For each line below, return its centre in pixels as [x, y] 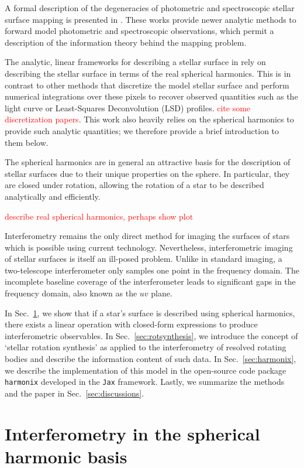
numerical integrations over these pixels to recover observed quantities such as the [151, 96]
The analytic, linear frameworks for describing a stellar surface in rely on [135, 62]
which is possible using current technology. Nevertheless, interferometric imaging [149, 247]
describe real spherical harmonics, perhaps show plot [99, 216]
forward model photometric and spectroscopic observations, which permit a [139, 31]
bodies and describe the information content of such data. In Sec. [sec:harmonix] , [151, 359]
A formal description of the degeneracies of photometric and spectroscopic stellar [150, 8]
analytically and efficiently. [53, 196]
